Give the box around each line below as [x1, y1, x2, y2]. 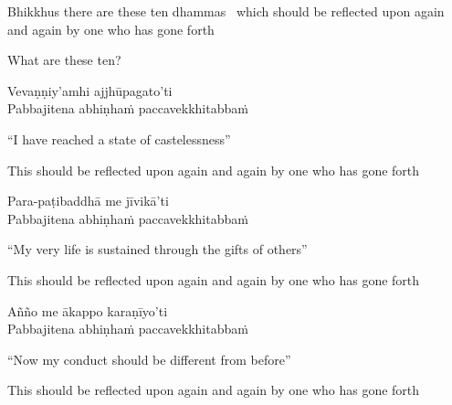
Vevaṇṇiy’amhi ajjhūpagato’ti [7, 80, 173, 100]
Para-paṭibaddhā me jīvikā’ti [7, 191, 169, 210]
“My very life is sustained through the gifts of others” [7, 240, 308, 259]
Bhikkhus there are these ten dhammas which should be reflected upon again [7, 2, 445, 20]
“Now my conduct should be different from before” [7, 349, 291, 368]
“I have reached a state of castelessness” [7, 129, 231, 148]
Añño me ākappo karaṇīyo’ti [7, 301, 168, 320]
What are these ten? [7, 50, 121, 69]
